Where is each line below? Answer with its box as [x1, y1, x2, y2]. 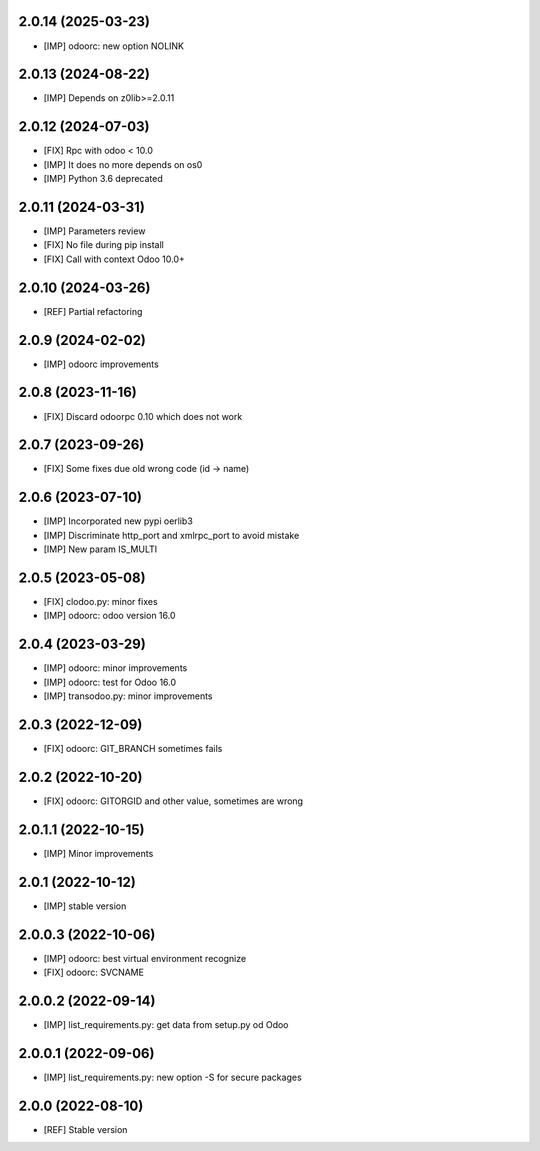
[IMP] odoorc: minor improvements [43, 662, 188, 674]
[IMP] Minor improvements [43, 847, 154, 859]
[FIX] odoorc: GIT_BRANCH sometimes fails [43, 743, 223, 754]
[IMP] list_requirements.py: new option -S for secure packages [43, 1071, 302, 1083]
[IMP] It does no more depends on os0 [43, 158, 203, 170]
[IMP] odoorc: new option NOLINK [43, 40, 185, 52]
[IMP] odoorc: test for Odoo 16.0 [43, 676, 177, 688]
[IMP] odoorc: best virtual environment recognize [43, 952, 247, 964]
